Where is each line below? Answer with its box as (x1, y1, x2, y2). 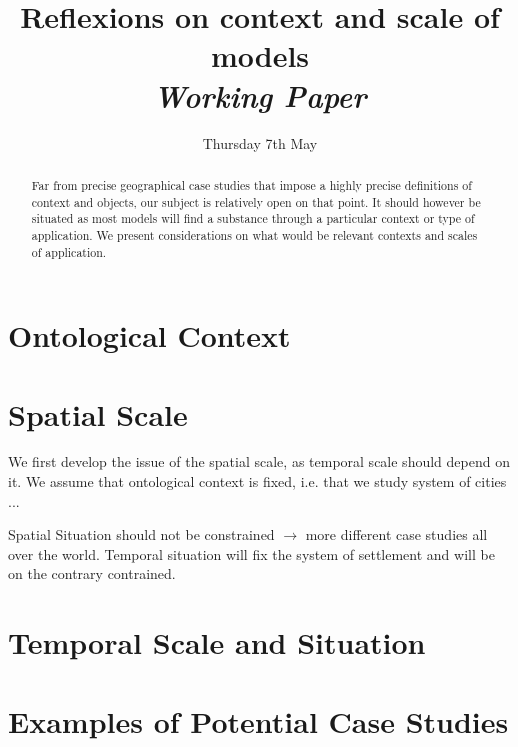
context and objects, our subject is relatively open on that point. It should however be (31, 193, 481, 210)
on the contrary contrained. (8, 563, 176, 584)
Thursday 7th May (202, 132, 318, 153)
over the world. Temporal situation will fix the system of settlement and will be (8, 543, 495, 564)
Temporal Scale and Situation (8, 622, 426, 663)
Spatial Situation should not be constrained (8, 524, 275, 545)
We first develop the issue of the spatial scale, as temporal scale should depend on (8, 451, 510, 472)
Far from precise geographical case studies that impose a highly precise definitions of (31, 176, 472, 193)
